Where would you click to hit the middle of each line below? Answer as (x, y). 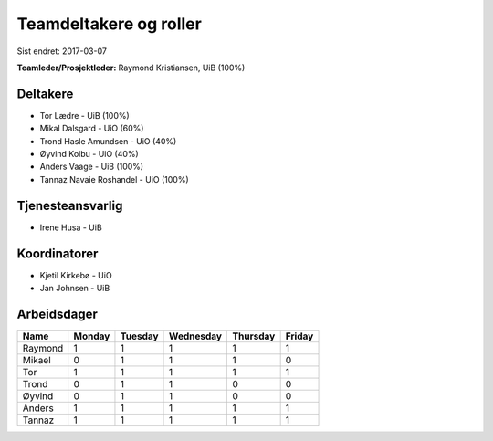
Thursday (254, 336)
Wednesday (196, 336)
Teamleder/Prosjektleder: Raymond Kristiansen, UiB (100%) (131, 68)
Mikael (37, 360)
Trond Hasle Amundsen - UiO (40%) (108, 141)
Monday (92, 336)
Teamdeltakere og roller (110, 24)
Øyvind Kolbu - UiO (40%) (89, 154)
